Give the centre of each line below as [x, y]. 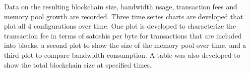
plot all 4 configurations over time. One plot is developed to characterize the [120, 26]
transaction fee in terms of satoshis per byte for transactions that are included [123, 35]
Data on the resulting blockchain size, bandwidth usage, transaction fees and [121, 6]
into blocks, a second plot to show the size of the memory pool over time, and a [125, 45]
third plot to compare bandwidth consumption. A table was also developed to [122, 55]
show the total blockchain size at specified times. [78, 64]
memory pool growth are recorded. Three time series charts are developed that [124, 16]
